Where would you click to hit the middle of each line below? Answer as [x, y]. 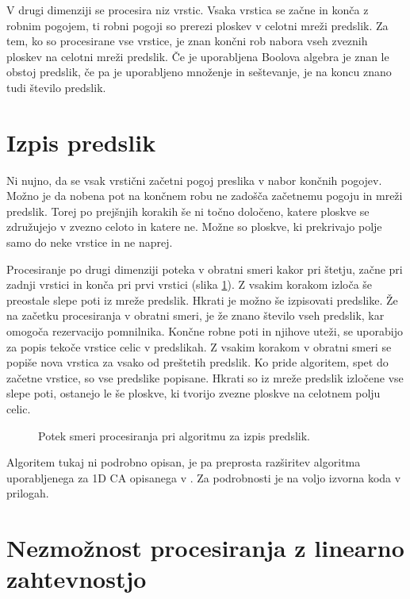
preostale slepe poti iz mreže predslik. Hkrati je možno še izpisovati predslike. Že [202, 299]
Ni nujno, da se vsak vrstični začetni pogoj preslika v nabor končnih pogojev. [194, 180]
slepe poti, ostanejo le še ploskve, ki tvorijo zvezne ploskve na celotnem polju [194, 393]
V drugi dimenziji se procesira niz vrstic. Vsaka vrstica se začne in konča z [188, 10]
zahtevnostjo [77, 579]
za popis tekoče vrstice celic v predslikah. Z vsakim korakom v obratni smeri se [199, 346]
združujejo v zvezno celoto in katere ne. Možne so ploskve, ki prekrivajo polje [194, 227]
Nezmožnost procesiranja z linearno [205, 548]
